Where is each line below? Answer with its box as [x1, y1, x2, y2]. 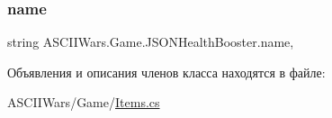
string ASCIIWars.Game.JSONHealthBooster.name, [7, 32, 294, 51]
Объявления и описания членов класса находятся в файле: [7, 62, 326, 81]
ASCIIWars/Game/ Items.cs [7, 93, 160, 112]
